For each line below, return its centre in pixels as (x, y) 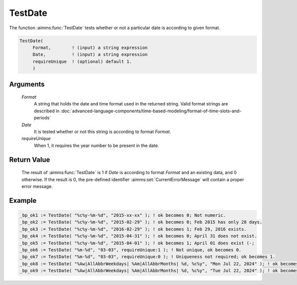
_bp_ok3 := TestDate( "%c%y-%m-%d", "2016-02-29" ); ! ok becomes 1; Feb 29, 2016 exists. (133, 229)
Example (23, 200)
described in (47, 111)
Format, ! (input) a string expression (90, 47)
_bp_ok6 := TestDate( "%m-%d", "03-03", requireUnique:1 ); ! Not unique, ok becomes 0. (131, 250)
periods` (43, 118)
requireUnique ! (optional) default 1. (82, 61)
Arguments (27, 84)
